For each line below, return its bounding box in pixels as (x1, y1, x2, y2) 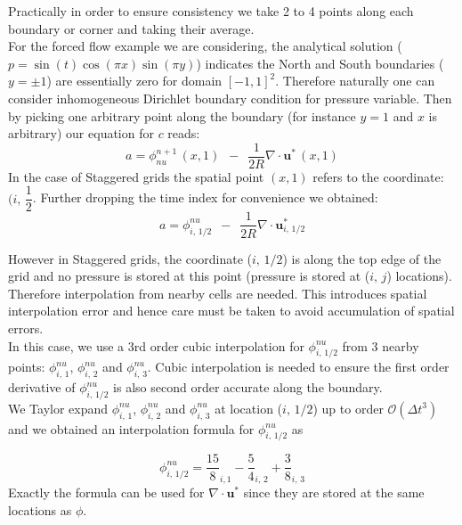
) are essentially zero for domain (46, 71, 223, 90)
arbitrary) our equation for (8, 124, 154, 143)
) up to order (312, 398, 384, 417)
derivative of (8, 378, 76, 397)
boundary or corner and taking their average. (8, 19, 255, 37)
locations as (8, 500, 72, 519)
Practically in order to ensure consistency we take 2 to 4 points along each (8, 2, 414, 20)
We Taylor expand (8, 398, 109, 417)
